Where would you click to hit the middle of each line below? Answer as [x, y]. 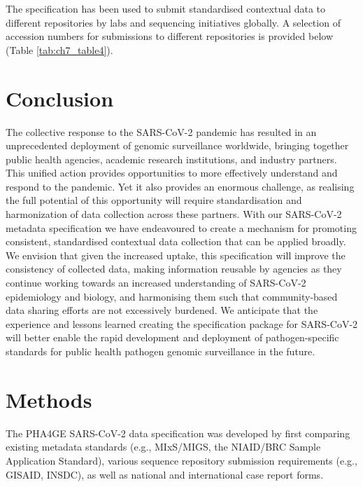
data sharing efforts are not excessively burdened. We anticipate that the [162, 310]
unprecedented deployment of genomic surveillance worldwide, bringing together [177, 145]
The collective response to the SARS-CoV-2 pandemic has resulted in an [161, 131]
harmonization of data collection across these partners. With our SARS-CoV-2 [174, 214]
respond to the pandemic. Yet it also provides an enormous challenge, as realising [180, 186]
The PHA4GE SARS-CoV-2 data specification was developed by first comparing [178, 433]
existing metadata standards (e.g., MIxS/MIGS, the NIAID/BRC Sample [163, 447]
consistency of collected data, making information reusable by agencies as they [174, 269]
